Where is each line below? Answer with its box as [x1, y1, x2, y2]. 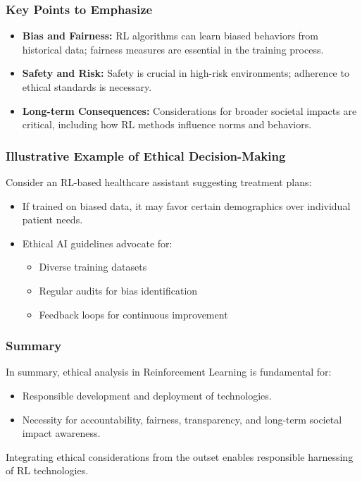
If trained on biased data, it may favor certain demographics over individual [22, 198, 351, 213]
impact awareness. [22, 426, 101, 440]
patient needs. [22, 212, 83, 227]
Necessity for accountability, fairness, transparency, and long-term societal [22, 412, 342, 426]
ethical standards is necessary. [22, 80, 152, 94]
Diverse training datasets [39, 259, 147, 274]
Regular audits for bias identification [39, 283, 198, 297]
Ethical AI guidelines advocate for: [22, 235, 173, 250]
